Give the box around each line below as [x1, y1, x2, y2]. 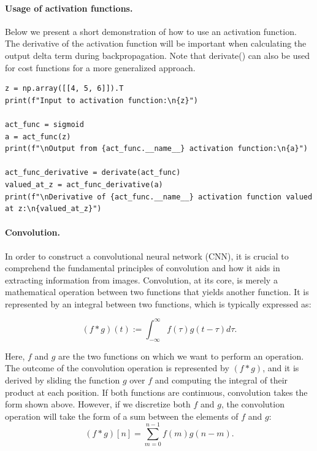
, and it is [262, 361, 299, 374]
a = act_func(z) [5, 132, 71, 141]
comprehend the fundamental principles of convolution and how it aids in [5, 261, 280, 274]
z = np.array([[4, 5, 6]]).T [5, 84, 124, 93]
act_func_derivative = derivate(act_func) [5, 168, 181, 177]
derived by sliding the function [5, 373, 120, 386]
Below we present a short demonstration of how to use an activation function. [5, 25, 297, 37]
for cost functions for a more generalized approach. [5, 61, 196, 74]
